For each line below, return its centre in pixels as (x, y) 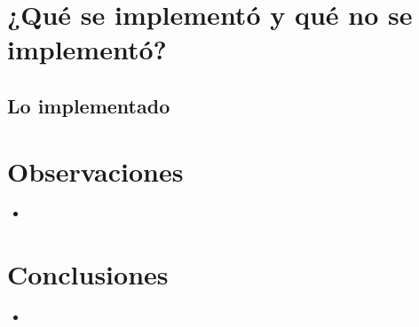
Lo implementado (89, 105)
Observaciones (95, 171)
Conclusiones (88, 274)
